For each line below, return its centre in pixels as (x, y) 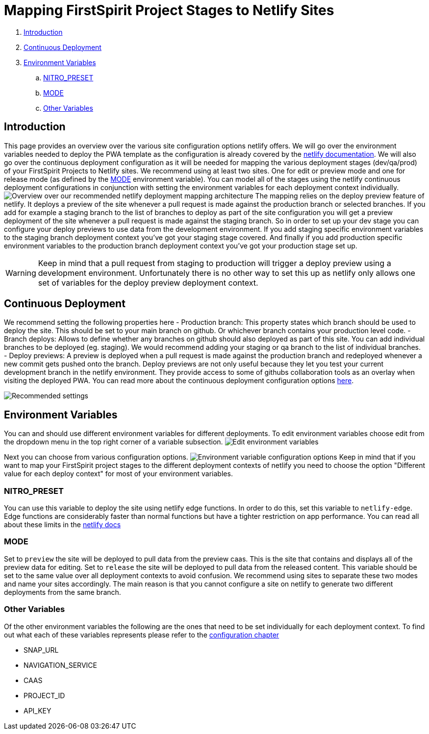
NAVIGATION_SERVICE (60, 665)
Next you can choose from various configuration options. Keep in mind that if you (210, 457)
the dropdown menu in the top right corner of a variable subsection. (114, 442)
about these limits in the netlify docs (63, 525)
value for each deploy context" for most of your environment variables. (118, 474)
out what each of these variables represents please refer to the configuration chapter (142, 635)
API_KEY (38, 710)
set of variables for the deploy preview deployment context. (148, 282)
